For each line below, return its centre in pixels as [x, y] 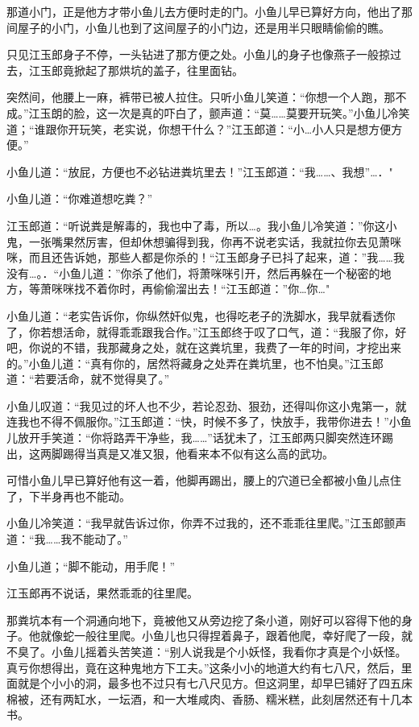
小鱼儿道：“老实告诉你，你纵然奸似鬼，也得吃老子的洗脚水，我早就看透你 [201, 315]
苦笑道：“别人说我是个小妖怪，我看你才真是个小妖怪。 [263, 651]
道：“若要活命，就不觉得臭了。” [88, 379]
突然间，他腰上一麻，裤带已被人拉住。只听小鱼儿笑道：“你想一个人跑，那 [201, 97]
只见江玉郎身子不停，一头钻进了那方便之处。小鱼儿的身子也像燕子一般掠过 [204, 54]
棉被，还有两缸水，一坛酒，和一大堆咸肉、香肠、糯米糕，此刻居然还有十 [198, 698]
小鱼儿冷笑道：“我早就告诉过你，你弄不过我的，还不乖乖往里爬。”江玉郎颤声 [207, 523]
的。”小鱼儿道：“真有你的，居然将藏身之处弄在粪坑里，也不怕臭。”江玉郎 [195, 363]
